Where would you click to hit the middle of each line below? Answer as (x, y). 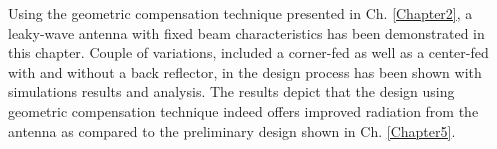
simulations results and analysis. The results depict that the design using (231, 91)
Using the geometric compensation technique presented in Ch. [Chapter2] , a (240, 13)
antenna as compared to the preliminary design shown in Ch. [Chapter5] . (232, 130)
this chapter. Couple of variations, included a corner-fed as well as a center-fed (248, 52)
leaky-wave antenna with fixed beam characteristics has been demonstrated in (246, 32)
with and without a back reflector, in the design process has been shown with (245, 71)
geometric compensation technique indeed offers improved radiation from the (243, 110)
